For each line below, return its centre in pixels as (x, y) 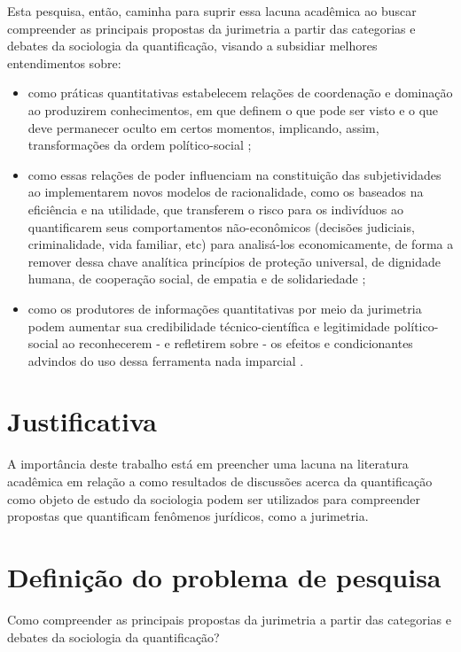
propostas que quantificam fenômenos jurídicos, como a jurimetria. (188, 516)
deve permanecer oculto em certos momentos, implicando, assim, (203, 127)
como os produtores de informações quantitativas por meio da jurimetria (225, 308)
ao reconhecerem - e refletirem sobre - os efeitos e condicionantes (238, 343)
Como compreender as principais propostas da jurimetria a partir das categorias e (229, 619)
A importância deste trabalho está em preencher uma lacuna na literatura (208, 464)
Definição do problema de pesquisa (224, 576)
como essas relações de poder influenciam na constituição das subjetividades (234, 174)
